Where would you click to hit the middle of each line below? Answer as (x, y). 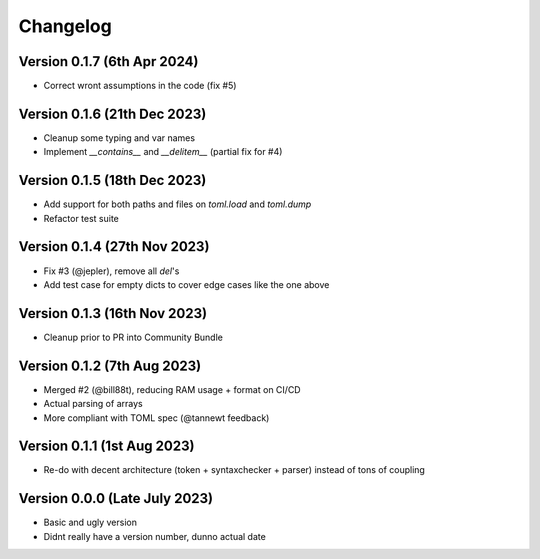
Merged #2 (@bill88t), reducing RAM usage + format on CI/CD (172, 389)
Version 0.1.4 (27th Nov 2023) (114, 246)
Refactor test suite (81, 218)
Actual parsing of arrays (93, 404)
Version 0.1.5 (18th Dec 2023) (112, 180)
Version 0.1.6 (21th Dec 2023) (112, 113)
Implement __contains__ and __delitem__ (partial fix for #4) (163, 152)
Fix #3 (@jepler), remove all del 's (111, 271)
